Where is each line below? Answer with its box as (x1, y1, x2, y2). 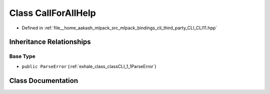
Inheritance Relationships (9, 38, 91, 46)
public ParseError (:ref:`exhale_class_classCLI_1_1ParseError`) (21, 63, 157, 69)
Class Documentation (9, 76, 78, 85)
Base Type (9, 53, 35, 60)
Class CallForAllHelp (9, 7, 96, 18)
